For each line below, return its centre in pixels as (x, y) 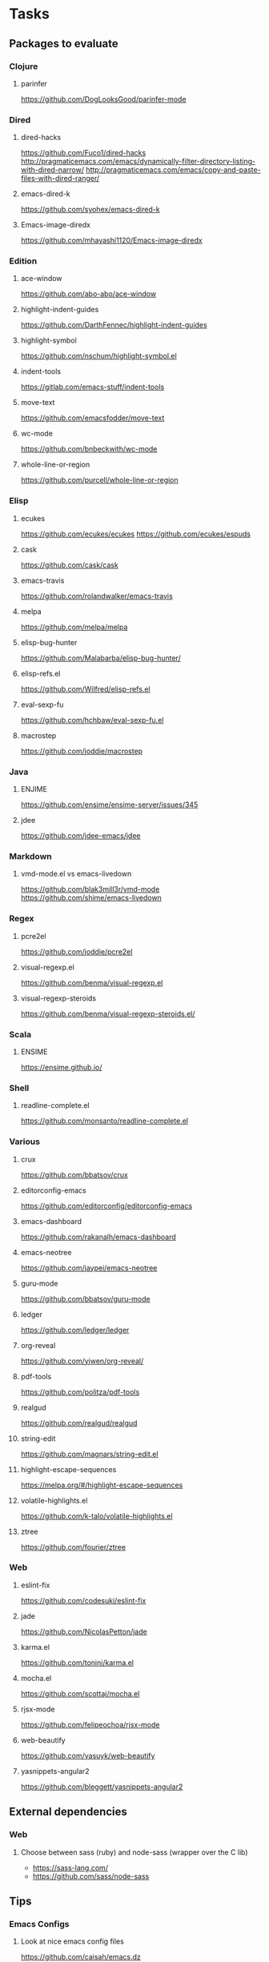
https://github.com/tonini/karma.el (77, 1663)
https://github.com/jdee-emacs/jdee (80, 836)
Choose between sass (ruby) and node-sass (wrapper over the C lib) (134, 1852)
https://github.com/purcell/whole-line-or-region (99, 480)
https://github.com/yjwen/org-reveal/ (82, 1361)
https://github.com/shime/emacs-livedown (91, 898)
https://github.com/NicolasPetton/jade (84, 1631)
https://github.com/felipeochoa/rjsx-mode (90, 1724)
